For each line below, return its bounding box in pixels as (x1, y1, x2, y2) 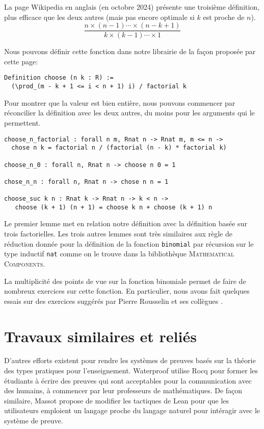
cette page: (4, 56, 38, 66)
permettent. (4, 117, 41, 128)
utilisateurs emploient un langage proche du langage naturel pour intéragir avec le (4, 405, 260, 416)
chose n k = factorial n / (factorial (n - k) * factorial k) (11, 144, 227, 152)
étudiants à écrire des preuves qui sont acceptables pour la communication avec (4, 375, 252, 386)
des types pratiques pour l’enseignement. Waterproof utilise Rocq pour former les (4, 365, 258, 376)
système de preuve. (4, 415, 63, 425)
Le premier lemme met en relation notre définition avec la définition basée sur (4, 218, 247, 229)
